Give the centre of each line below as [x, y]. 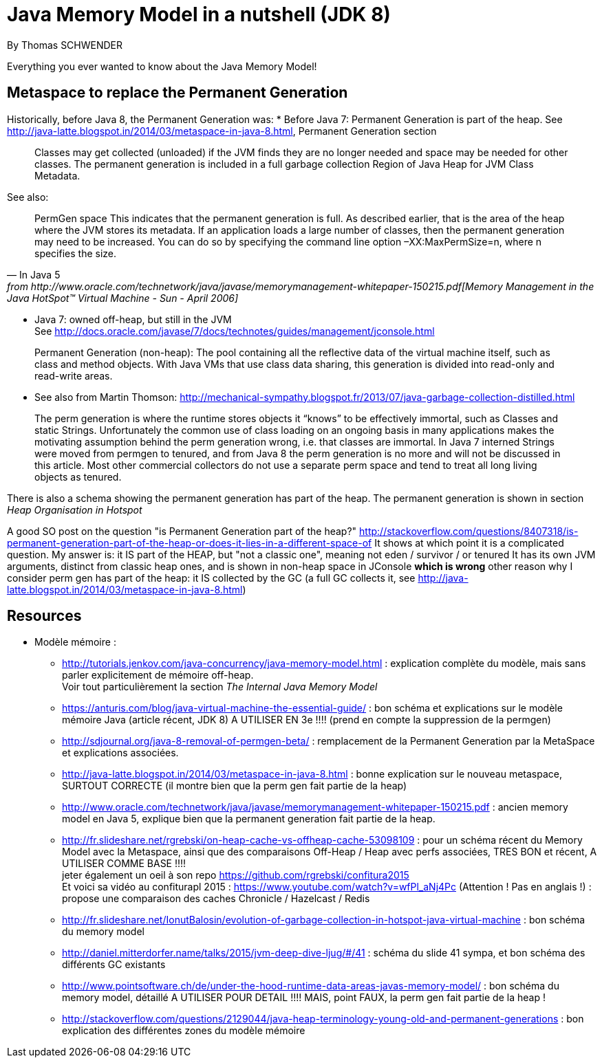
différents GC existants [114, 965]
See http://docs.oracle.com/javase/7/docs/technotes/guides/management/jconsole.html [235, 331]
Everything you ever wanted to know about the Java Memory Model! [162, 66]
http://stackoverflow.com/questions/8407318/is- [469, 531]
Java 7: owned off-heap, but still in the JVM [133, 319]
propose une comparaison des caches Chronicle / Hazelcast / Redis [216, 899]
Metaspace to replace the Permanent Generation [178, 93]
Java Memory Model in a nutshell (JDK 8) [199, 14]
